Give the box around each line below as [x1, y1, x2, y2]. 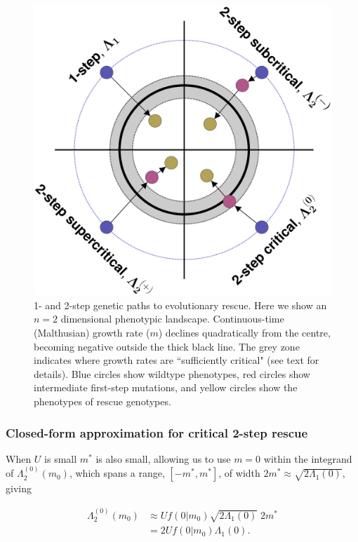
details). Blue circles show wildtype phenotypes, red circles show [34, 366, 310, 381]
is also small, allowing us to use [95, 451, 231, 466]
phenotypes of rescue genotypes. [34, 393, 171, 408]
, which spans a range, [69, 466, 165, 480]
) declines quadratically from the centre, [158, 325, 331, 340]
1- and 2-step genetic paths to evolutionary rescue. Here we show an [34, 297, 327, 312]
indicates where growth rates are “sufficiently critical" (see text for [34, 353, 319, 367]
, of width [218, 466, 260, 480]
